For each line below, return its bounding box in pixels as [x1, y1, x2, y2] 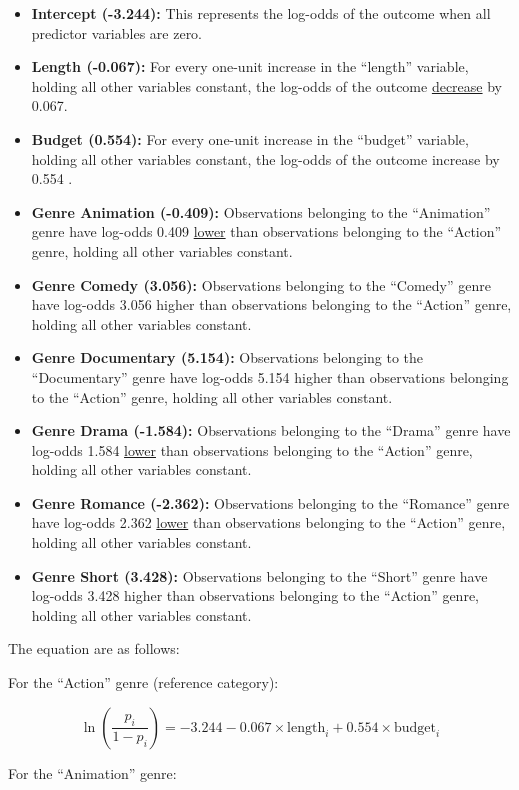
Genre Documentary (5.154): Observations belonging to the [31, 347, 424, 368]
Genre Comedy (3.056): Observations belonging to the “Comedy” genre [31, 274, 491, 295]
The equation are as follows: [8, 638, 180, 659]
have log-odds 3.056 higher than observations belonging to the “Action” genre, [31, 294, 512, 315]
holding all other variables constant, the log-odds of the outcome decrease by [31, 75, 502, 96]
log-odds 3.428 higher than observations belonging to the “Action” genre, [31, 585, 479, 606]
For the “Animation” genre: [8, 762, 177, 783]
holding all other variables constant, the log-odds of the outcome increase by [31, 148, 500, 169]
